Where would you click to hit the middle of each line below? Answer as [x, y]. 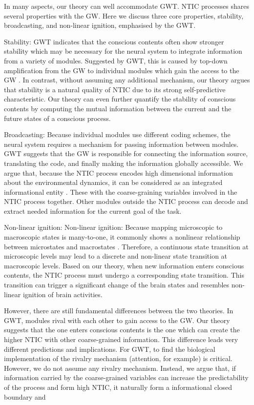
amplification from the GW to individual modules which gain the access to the [122, 70]
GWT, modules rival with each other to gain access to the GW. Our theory [117, 320]
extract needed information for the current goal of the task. [93, 211]
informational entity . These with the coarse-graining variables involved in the [121, 192]
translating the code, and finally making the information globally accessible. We [124, 163]
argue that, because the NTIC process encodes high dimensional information [118, 172]
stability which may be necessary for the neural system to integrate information [123, 51]
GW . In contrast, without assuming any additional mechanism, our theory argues [127, 80]
